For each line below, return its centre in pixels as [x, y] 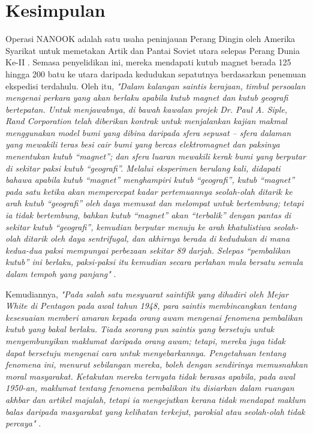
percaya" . [23, 423]
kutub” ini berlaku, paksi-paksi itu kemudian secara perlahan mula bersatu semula [154, 262]
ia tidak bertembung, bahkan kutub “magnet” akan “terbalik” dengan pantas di [148, 215]
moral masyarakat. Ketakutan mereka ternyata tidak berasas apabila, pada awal [150, 376]
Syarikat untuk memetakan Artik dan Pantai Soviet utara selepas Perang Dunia [153, 50]
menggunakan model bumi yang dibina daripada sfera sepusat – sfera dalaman [148, 132]
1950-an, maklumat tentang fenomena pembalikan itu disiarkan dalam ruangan [150, 388]
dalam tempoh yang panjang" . [61, 273]
